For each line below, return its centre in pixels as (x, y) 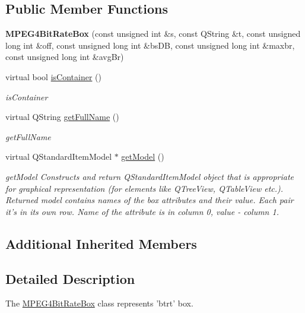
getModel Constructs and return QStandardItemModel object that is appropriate (150, 176)
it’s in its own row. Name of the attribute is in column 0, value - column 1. (142, 211)
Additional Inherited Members (101, 243)
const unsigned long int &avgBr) (65, 57)
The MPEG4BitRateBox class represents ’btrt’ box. (99, 303)
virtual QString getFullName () (62, 117)
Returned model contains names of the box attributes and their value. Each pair (150, 200)
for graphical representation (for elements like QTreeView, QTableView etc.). (144, 188)
